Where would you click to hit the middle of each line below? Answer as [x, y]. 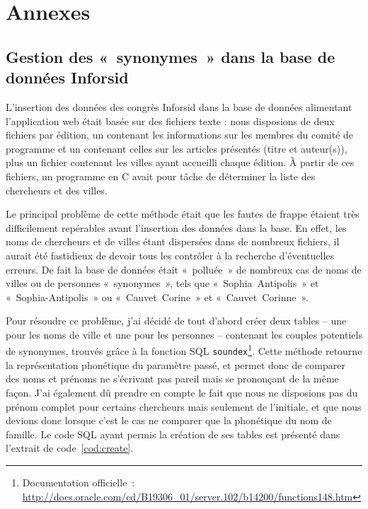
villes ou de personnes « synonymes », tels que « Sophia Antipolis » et [162, 283]
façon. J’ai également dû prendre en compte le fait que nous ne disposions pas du [182, 392]
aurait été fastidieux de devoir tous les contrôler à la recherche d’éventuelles [170, 255]
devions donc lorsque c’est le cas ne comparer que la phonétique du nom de [169, 420]
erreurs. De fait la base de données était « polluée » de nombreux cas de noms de [184, 269]
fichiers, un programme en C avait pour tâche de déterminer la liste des [161, 176]
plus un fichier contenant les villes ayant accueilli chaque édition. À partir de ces [180, 162]
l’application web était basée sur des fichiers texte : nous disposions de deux [170, 121]
